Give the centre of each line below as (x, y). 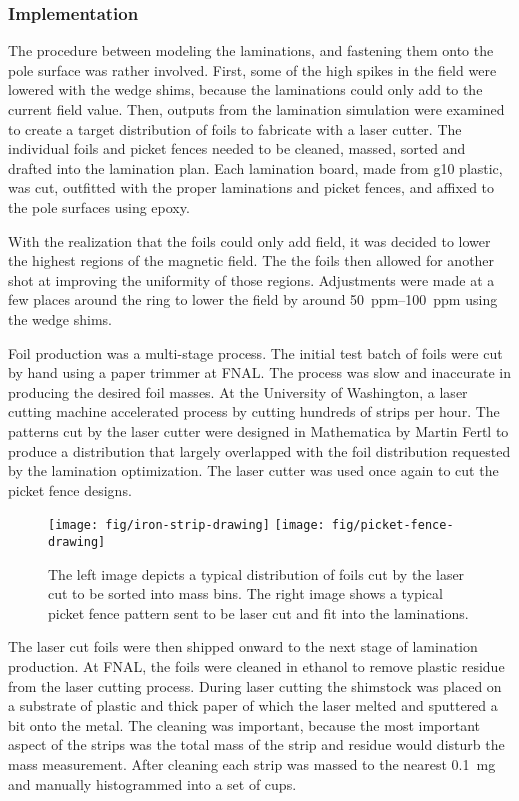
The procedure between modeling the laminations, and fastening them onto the (251, 50)
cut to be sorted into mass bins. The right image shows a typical (245, 593)
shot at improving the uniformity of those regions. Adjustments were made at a (251, 279)
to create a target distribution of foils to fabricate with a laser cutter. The (235, 128)
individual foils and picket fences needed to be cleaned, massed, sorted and (237, 148)
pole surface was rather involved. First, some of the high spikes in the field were (252, 69)
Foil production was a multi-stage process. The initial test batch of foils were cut (255, 352)
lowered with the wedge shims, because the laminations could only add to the (245, 89)
